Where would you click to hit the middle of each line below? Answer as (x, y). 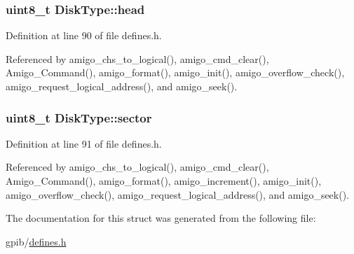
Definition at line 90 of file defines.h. (84, 35)
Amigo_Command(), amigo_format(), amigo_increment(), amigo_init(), (164, 181)
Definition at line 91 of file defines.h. (84, 143)
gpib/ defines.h (36, 241)
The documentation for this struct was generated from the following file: (161, 218)
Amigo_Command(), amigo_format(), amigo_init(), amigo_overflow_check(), (175, 72)
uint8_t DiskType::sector (79, 117)
